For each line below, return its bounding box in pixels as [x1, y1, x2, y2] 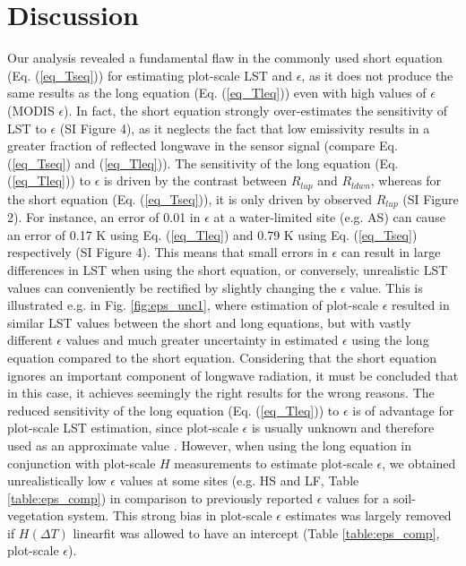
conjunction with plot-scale [7, 453, 156, 472]
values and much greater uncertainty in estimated [65, 330, 339, 349]
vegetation [7, 506, 64, 525]
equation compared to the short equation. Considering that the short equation [7, 347, 437, 366]
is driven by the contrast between [103, 171, 287, 190]
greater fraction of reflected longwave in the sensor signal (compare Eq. [7, 136, 398, 155]
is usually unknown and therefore [251, 418, 435, 437]
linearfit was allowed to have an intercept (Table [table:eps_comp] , [73, 523, 440, 542]
